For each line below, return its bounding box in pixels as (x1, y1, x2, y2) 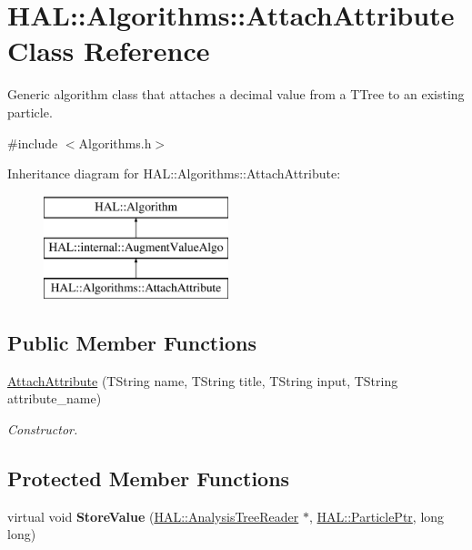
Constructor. (7, 420, 78, 439)
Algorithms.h (78, 133, 152, 152)
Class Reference (7, 32, 210, 69)
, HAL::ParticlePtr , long (308, 506, 445, 525)
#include (7, 133, 58, 152)
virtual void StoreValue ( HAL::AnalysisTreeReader (7, 506, 299, 525)
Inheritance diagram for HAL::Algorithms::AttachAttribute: (7, 164, 341, 183)
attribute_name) (7, 389, 102, 408)
